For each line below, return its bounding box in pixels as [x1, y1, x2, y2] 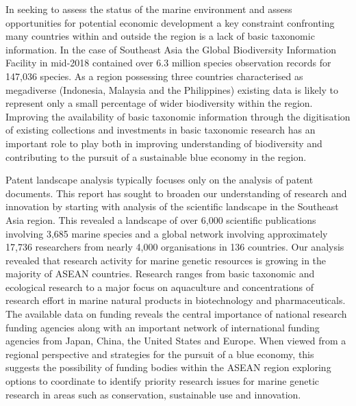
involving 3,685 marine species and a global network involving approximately [5, 226, 328, 240]
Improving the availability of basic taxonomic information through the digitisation [5, 109, 351, 123]
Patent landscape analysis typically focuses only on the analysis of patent [5, 173, 314, 187]
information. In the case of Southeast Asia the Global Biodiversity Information [5, 42, 336, 56]
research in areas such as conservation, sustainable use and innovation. [5, 387, 301, 401]
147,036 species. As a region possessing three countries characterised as [5, 68, 303, 83]
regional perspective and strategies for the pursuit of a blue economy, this [5, 346, 314, 361]
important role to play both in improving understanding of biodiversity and [5, 136, 322, 150]
